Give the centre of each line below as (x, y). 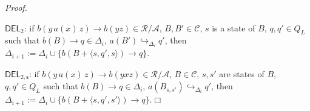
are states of (242, 73)
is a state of (234, 27)
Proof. (16, 7)
